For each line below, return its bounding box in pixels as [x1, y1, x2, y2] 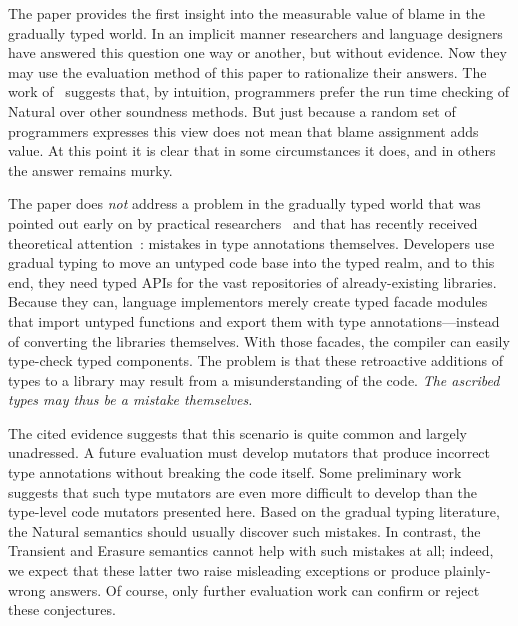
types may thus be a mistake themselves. [8, 389, 253, 410]
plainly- [444, 560, 491, 581]
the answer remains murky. [8, 159, 173, 180]
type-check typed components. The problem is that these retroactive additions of [8, 350, 504, 371]
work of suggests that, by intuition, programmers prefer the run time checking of [8, 81, 510, 102]
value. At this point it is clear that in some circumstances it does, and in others [8, 140, 496, 161]
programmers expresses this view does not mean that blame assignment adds [8, 120, 479, 141]
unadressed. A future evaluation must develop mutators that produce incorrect [8, 442, 491, 463]
